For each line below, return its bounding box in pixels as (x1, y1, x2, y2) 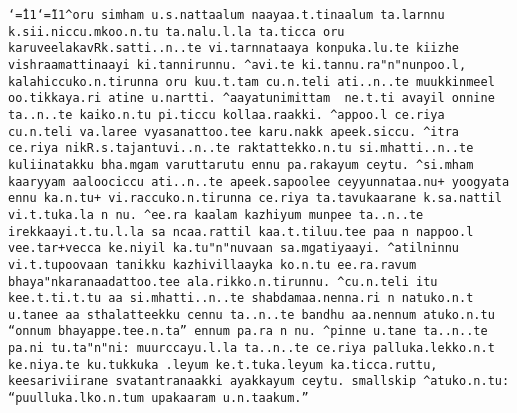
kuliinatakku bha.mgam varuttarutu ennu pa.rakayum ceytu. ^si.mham (8, 157, 474, 172)
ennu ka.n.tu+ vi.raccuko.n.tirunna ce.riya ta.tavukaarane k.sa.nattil (8, 191, 502, 206)
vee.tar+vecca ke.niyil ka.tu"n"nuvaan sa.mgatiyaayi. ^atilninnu (8, 241, 460, 256)
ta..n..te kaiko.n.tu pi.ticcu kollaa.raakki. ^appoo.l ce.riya (8, 107, 445, 122)
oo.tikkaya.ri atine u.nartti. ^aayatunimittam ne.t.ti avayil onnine (8, 91, 495, 106)
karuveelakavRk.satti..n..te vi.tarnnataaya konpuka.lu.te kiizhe (8, 41, 460, 56)
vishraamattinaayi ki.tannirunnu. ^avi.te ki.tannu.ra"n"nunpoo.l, (8, 57, 467, 72)
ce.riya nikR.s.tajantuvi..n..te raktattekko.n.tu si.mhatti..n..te (8, 141, 474, 156)
